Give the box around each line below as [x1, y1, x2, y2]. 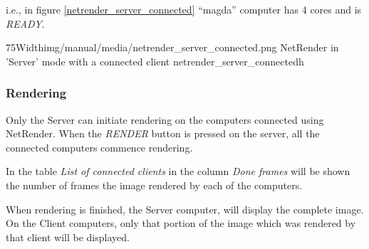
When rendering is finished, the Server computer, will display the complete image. [6, 201, 364, 216]
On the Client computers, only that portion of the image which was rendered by [6, 216, 356, 231]
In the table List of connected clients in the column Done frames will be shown [6, 164, 350, 179]
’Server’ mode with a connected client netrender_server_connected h [6, 53, 304, 68]
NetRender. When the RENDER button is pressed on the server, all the [6, 126, 320, 141]
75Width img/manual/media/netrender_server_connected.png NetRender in [6, 40, 339, 55]
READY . [6, 16, 45, 31]
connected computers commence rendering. [6, 139, 193, 154]
